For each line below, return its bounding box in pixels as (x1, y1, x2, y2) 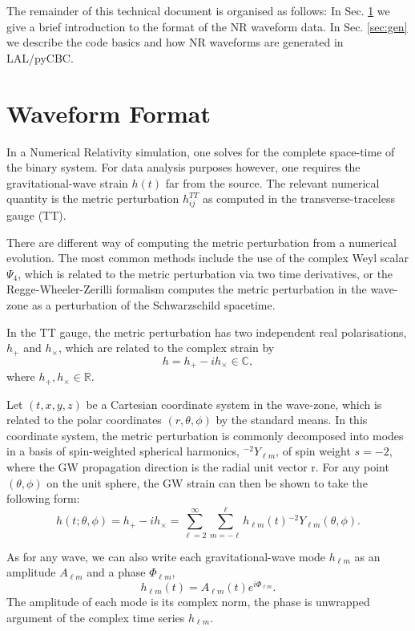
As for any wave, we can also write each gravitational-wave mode (6, 548, 326, 564)
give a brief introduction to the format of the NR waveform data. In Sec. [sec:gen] (6, 18, 408, 34)
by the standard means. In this (216, 411, 368, 428)
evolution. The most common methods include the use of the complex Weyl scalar (6, 249, 409, 266)
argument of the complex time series (6, 609, 185, 625)
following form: (6, 490, 80, 507)
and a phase (87, 564, 146, 580)
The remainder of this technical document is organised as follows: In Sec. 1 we (6, 2, 390, 18)
